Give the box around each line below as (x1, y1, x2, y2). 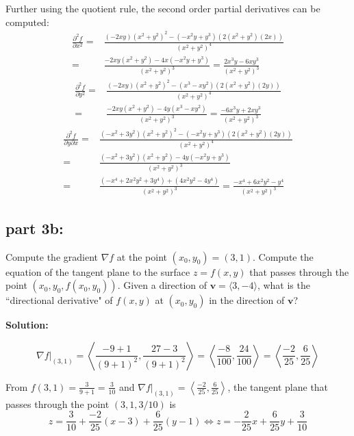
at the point (116, 249, 167, 264)
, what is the (257, 278, 310, 292)
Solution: (5, 318, 49, 332)
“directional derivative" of (5, 293, 113, 307)
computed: (5, 14, 49, 29)
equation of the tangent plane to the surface (5, 264, 190, 279)
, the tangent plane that (227, 379, 329, 394)
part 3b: (5, 217, 64, 238)
